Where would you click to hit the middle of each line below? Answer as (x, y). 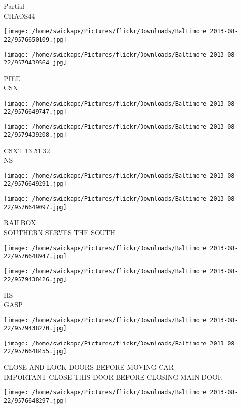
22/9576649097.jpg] (35, 207)
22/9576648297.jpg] (35, 400)
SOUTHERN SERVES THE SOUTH (60, 232)
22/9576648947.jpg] (35, 256)
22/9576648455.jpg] (35, 352)
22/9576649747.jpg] (35, 112)
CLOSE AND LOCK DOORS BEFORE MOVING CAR (89, 367)
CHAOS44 (20, 15)
